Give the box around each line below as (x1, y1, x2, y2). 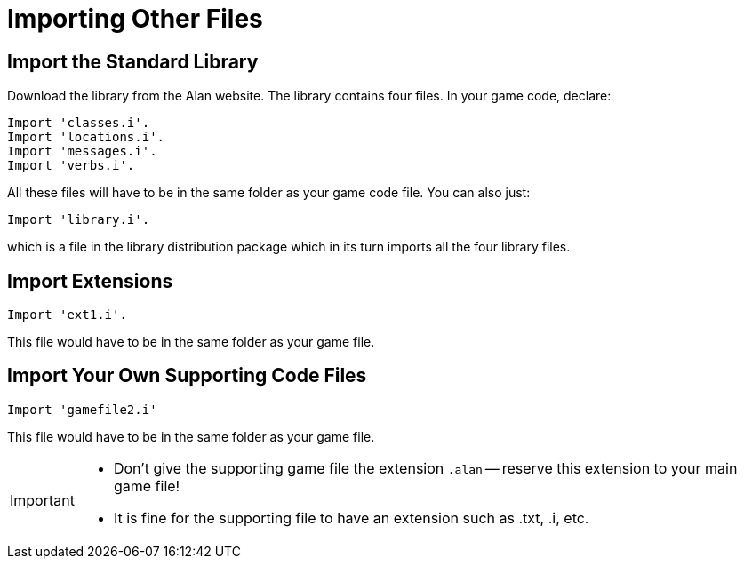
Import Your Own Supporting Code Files (7, 364, 367, 387)
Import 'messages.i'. (7, 144, 157, 159)
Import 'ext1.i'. (7, 307, 127, 323)
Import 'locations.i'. (7, 130, 165, 145)
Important (10, 490, 75, 509)
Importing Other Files (7, 4, 263, 34)
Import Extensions (7, 269, 173, 292)
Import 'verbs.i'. (7, 158, 135, 173)
